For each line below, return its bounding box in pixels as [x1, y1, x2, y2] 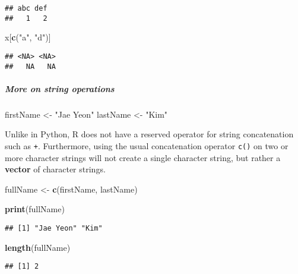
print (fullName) [5, 203, 65, 215]
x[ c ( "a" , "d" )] [5, 31, 51, 43]
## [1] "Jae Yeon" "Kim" [5, 224, 103, 232]
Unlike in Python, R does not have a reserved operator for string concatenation [5, 128, 294, 140]
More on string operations [5, 82, 115, 95]
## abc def [5, 4, 47, 12]
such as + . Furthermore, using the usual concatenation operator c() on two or [5, 139, 289, 152]
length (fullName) [5, 241, 71, 253]
